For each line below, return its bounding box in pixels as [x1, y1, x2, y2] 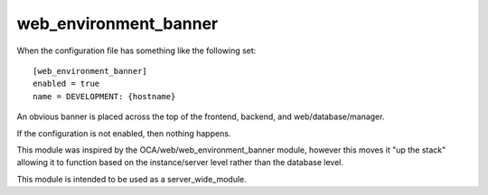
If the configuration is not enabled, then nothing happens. [16, 127, 231, 139]
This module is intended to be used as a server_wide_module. [16, 173, 248, 184]
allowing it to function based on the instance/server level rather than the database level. [16, 157, 343, 168]
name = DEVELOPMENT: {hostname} [33, 91, 176, 101]
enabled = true [33, 79, 100, 89]
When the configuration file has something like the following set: [16, 45, 257, 56]
